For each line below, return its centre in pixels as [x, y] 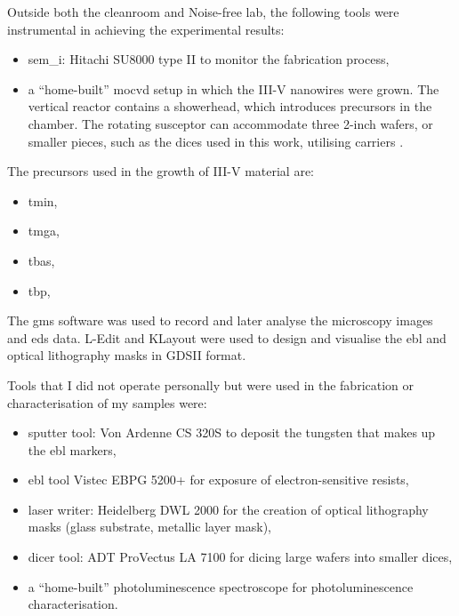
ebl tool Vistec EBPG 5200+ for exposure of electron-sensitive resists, [218, 480]
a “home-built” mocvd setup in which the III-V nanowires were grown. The [234, 88]
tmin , [43, 200]
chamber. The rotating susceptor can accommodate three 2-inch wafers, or [230, 123]
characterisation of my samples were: [107, 402]
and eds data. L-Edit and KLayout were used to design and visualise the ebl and [227, 337]
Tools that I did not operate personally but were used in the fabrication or [211, 384]
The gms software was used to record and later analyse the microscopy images [220, 320]
